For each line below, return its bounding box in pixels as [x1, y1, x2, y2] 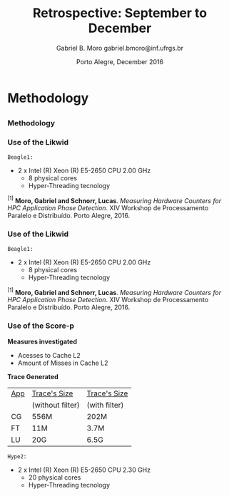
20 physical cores [28, 472, 81, 482]
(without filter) [31, 400, 80, 410]
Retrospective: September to [32, 5, 208, 21]
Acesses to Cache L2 [17, 351, 81, 359]
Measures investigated [7, 337, 77, 346]
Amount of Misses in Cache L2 [17, 358, 108, 367]
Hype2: [7, 453, 27, 460]
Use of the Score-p [7, 321, 75, 331]
